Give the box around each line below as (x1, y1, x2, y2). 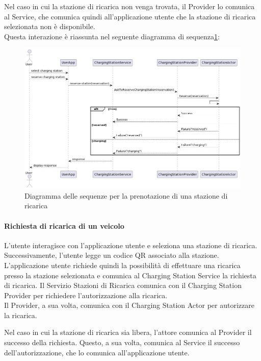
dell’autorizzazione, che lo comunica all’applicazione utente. (4, 347, 190, 357)
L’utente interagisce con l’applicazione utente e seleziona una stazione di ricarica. (4, 239, 257, 250)
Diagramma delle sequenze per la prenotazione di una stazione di (24, 190, 228, 201)
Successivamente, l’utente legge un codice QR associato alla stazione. (4, 250, 219, 260)
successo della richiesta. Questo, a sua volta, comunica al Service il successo (4, 337, 240, 348)
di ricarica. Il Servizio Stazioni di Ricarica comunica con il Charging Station (4, 280, 242, 291)
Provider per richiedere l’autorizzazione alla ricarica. (4, 290, 168, 300)
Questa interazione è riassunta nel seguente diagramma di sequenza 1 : (4, 31, 220, 41)
